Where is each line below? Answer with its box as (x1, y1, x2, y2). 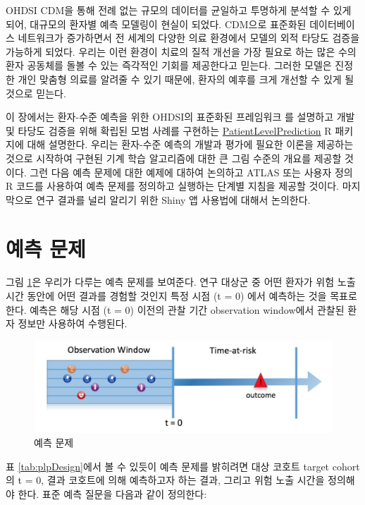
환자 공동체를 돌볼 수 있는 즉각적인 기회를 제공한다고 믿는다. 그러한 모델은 (6, 58, 332, 73)
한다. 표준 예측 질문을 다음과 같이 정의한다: (18, 487, 207, 501)
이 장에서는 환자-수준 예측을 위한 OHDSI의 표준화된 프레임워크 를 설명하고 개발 (6, 109, 355, 124)
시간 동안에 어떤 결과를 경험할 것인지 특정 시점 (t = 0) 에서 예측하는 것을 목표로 (6, 288, 357, 303)
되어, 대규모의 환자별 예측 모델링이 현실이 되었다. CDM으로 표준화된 (6, 16, 307, 31)
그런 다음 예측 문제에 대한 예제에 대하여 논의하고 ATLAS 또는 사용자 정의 (30, 164, 353, 179)
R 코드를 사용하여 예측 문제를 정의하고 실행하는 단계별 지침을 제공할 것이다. (6, 178, 339, 193)
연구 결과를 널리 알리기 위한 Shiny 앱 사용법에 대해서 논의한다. (36, 192, 311, 207)
